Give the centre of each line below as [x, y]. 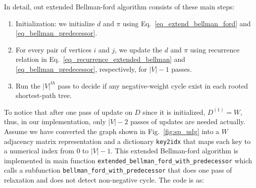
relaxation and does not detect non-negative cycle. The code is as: [104, 180]
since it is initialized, [174, 112]
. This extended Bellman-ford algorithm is [175, 151]
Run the [28, 85]
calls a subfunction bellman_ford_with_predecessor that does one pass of [118, 170]
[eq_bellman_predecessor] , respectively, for [81, 69]
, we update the [138, 49]
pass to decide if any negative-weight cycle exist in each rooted [153, 85]
